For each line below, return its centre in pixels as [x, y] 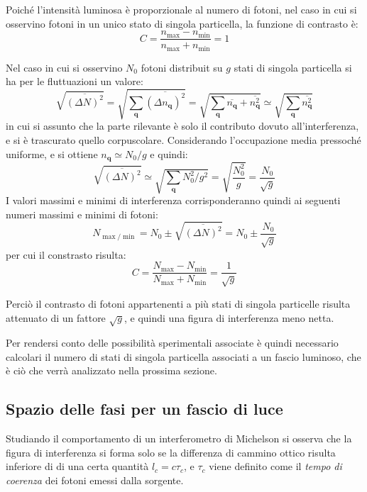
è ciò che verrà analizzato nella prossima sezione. [111, 370]
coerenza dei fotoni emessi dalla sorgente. [95, 480]
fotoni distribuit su [182, 67]
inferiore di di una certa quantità [77, 466]
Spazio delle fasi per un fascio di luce [144, 409]
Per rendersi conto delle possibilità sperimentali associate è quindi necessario [172, 343]
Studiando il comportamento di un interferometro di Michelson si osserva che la [179, 438]
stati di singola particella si [293, 67]
